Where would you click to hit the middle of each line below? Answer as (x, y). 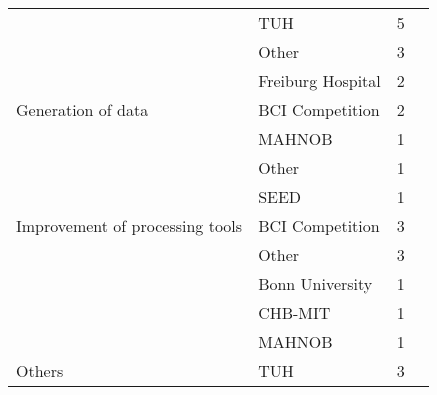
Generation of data (82, 109)
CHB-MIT (294, 312)
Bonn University (315, 283)
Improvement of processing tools (129, 225)
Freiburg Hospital (319, 80)
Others (40, 370)
